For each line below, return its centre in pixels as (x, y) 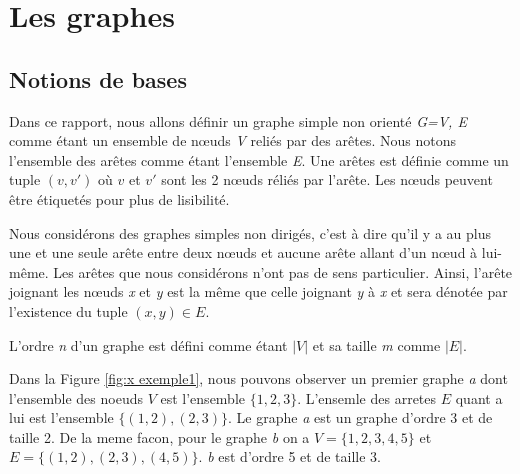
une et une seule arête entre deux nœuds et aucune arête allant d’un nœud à (243, 252)
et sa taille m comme (376, 344)
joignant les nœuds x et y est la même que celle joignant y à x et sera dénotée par (258, 291)
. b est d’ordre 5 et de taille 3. (289, 456)
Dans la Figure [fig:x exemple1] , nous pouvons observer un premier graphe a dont (258, 378)
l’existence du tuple (68, 310)
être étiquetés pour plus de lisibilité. (119, 198)
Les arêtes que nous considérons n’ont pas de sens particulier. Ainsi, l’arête (283, 271)
